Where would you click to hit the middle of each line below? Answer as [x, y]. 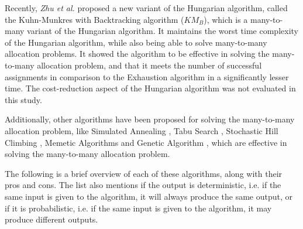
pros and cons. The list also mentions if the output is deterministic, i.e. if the [143, 185]
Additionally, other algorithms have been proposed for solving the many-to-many [150, 119]
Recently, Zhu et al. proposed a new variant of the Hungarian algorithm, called [146, 8]
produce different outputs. [51, 219]
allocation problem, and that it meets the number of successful [149, 65]
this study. [23, 99]
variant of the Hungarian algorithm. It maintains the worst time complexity [163, 31]
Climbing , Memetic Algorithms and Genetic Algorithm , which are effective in [146, 142]
